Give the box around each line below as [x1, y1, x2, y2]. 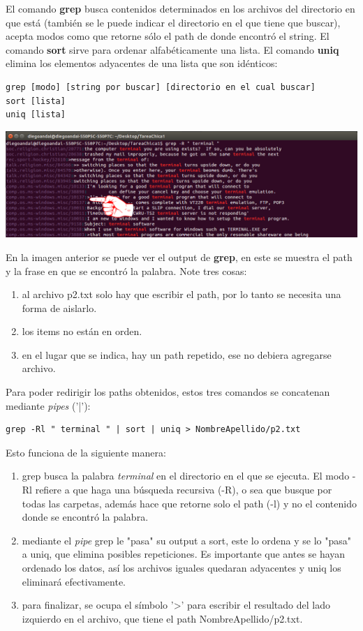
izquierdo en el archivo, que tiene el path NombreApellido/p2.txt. [22, 611, 303, 625]
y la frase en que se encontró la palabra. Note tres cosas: [6, 263, 247, 278]
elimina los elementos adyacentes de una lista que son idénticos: [6, 56, 278, 70]
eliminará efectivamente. [22, 574, 126, 588]
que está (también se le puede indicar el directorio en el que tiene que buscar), [6, 15, 341, 29]
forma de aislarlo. [22, 300, 97, 315]
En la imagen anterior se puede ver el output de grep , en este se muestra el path [6, 249, 353, 264]
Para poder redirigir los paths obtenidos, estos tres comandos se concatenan [6, 385, 330, 399]
